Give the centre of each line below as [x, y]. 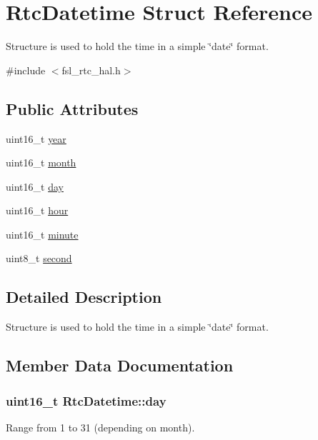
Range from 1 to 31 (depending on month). [100, 427]
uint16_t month [41, 162]
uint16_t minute [42, 234]
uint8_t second [39, 258]
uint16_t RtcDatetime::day [86, 400]
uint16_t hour [37, 210]
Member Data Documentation [120, 365]
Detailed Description [84, 297]
